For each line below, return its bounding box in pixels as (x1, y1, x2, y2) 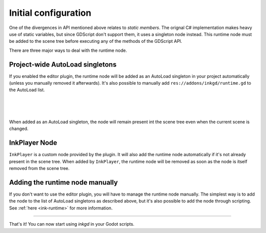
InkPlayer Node (9, 138, 58, 147)
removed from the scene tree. (9, 166, 70, 171)
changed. (9, 126, 29, 132)
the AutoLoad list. (9, 87, 45, 93)
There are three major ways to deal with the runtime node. (9, 47, 128, 53)
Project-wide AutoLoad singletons (9, 60, 117, 68)
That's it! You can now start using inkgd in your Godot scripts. (9, 221, 135, 227)
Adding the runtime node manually (9, 178, 118, 187)
